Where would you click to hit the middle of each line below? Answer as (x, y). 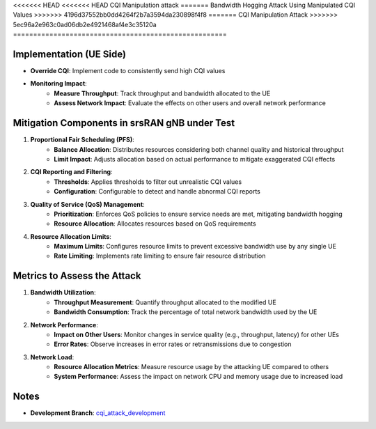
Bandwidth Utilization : (63, 292)
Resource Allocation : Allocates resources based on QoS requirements (155, 224)
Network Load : (52, 357)
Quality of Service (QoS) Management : (88, 204)
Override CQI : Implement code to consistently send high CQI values (128, 71)
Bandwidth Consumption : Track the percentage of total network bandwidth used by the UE (186, 312)
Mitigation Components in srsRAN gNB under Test (124, 123)
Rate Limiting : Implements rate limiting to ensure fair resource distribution (160, 256)
